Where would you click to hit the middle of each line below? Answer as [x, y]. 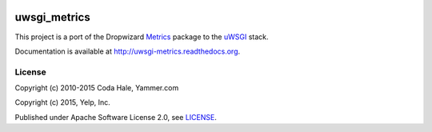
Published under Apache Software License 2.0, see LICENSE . [116, 117]
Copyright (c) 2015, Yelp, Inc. [63, 102]
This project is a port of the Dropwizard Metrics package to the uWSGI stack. [142, 37]
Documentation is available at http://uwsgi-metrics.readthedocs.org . [128, 51]
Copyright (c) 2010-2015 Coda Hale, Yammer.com [97, 88]
